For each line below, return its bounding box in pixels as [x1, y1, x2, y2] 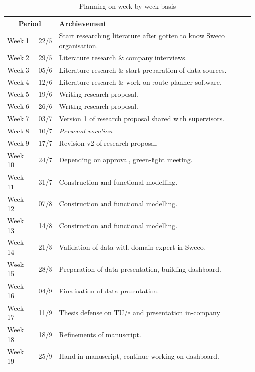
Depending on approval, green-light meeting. [59, 155, 193, 165]
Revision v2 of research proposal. [59, 137, 158, 148]
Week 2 [7, 52, 29, 62]
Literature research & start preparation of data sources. [59, 64, 227, 75]
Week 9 [7, 137, 29, 148]
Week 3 [7, 64, 29, 75]
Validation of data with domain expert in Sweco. [59, 242, 205, 252]
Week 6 [7, 101, 29, 111]
